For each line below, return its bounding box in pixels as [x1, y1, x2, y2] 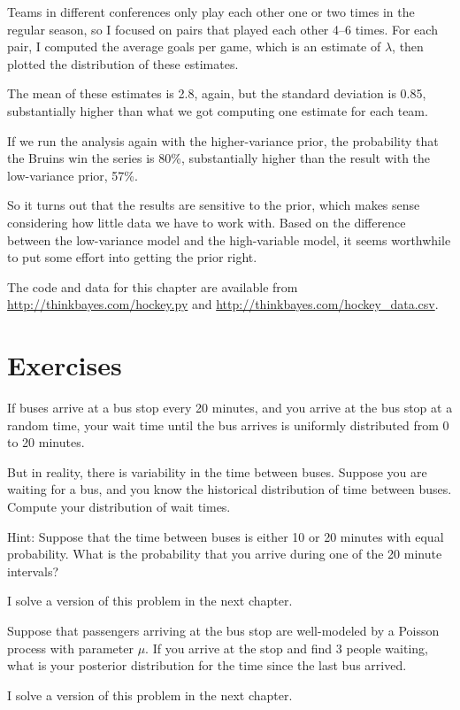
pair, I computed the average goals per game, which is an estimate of [7, 37, 381, 56]
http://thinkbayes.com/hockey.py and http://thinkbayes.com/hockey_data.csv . [7, 295, 439, 313]
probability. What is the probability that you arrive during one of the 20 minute [7, 544, 442, 563]
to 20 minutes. [7, 433, 85, 451]
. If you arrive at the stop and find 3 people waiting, [145, 638, 428, 657]
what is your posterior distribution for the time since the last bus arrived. [7, 656, 407, 675]
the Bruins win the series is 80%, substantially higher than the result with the [7, 149, 431, 167]
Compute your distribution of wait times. [7, 498, 231, 515]
